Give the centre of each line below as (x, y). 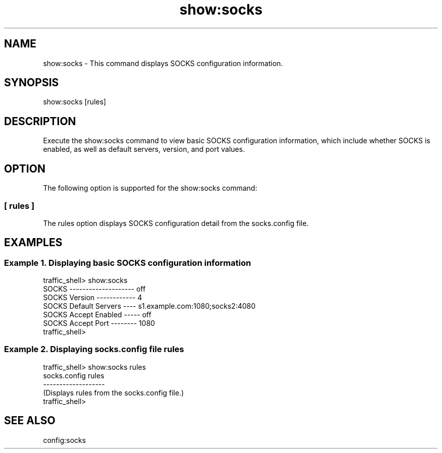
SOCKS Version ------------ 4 (93, 298)
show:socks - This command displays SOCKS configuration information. (163, 63)
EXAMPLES (33, 243)
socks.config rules (74, 375)
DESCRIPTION (40, 121)
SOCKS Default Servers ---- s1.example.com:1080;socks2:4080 (149, 306)
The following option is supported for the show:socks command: (150, 188)
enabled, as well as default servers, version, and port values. (144, 149)
